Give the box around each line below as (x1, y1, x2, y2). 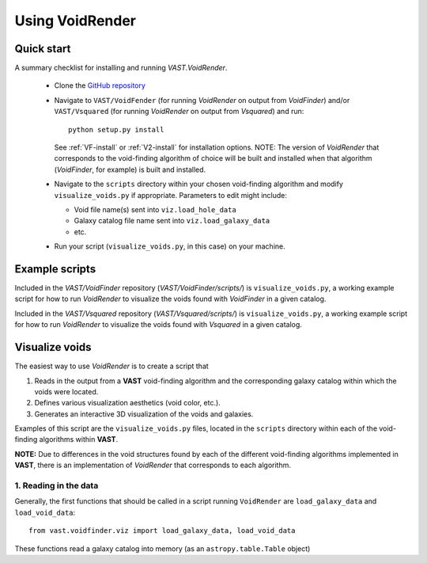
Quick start (14, 42, 71, 55)
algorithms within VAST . (39, 435, 119, 444)
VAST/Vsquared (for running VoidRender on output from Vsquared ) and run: (54, 107, 304, 116)
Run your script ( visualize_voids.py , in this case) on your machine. (54, 242, 285, 251)
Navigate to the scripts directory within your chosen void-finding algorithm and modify (54, 179, 344, 189)
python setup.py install (68, 125, 164, 134)
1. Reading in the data (14, 480, 99, 491)
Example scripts (14, 262, 96, 276)
